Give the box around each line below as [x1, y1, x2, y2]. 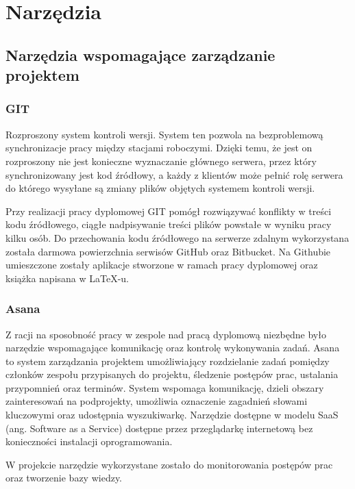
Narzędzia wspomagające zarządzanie [5, 44, 276, 65]
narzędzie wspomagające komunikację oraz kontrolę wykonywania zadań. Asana [5, 340, 340, 355]
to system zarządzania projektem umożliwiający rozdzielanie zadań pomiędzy [5, 353, 330, 368]
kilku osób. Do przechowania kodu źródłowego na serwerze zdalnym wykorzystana [5, 230, 350, 244]
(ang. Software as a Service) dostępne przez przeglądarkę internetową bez [5, 421, 313, 435]
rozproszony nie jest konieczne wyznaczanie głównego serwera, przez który [5, 153, 317, 168]
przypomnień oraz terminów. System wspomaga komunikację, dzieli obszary [5, 380, 324, 394]
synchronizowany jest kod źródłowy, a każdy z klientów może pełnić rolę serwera [5, 167, 343, 181]
